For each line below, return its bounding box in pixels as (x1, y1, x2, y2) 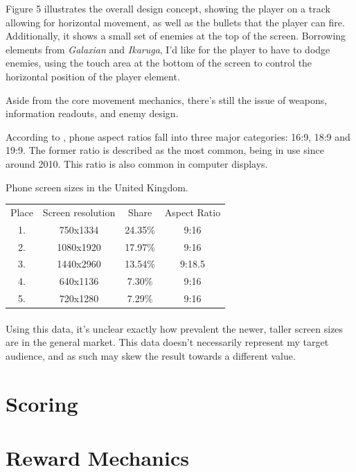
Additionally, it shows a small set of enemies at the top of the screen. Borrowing (6, 28, 346, 43)
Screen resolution (42, 204, 116, 219)
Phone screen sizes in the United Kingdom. (6, 180, 188, 194)
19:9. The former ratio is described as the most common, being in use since (6, 143, 324, 157)
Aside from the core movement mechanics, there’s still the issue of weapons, (6, 92, 328, 107)
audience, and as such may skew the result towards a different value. (6, 348, 296, 362)
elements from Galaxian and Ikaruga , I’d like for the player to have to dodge (6, 42, 330, 56)
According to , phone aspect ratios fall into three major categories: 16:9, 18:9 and (6, 129, 350, 143)
